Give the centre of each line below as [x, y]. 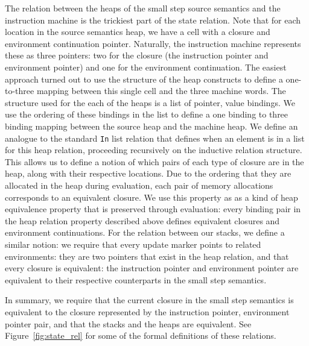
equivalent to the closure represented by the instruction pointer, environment [147, 311]
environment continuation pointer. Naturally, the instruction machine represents [153, 43]
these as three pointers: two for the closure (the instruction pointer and [137, 55]
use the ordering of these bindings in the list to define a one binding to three [147, 114]
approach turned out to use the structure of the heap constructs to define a [144, 79]
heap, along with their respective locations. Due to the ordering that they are [148, 173]
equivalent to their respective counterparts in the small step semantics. [136, 279]
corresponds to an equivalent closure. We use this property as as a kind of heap [151, 197]
